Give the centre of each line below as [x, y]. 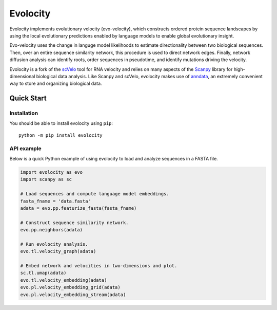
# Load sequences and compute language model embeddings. [95, 194]
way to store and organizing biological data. [56, 84]
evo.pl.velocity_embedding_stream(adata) [73, 295]
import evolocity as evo [52, 172]
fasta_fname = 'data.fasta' [55, 201]
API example [26, 148]
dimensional [22, 76]
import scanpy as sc [46, 179]
